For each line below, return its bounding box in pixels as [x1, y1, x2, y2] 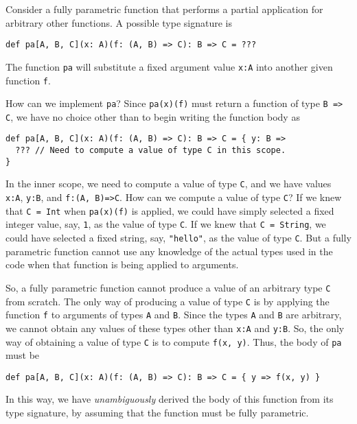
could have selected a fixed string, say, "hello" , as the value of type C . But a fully [5, 231, 352, 245]
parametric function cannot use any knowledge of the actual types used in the [5, 244, 333, 258]
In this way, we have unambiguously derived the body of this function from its [5, 392, 334, 406]
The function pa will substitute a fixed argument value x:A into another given [5, 59, 333, 73]
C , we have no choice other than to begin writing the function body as [5, 109, 300, 123]
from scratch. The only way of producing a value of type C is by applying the [5, 294, 330, 308]
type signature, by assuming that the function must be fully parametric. [5, 405, 309, 420]
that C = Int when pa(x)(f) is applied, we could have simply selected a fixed [5, 203, 334, 217]
